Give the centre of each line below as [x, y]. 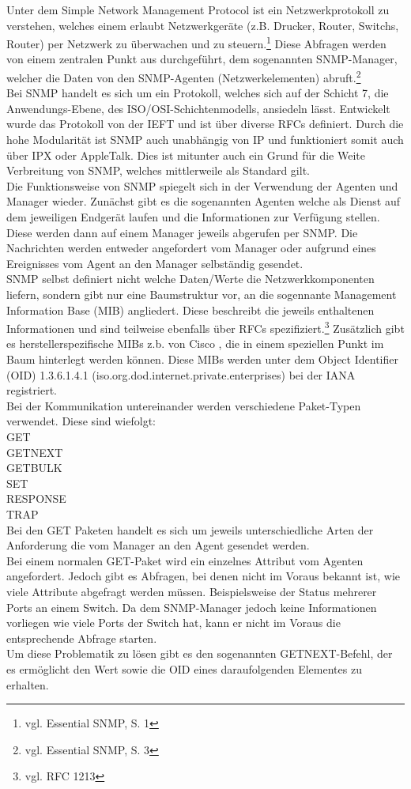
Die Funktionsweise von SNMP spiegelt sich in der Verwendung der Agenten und [202, 185]
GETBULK [34, 468]
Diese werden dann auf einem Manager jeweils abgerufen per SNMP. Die [182, 232]
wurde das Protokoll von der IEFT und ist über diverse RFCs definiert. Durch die [205, 124]
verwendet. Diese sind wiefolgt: [81, 421]
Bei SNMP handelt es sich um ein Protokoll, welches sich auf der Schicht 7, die [198, 93]
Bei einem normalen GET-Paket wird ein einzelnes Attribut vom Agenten [185, 560]
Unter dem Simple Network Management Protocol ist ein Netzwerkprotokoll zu [198, 9]
